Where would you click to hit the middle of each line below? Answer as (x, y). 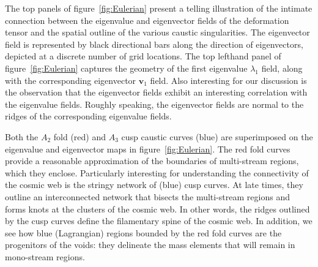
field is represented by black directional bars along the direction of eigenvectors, (154, 44)
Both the (22, 136)
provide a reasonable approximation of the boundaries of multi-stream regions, (152, 161)
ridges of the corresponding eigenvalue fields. (88, 116)
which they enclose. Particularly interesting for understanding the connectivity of (157, 172)
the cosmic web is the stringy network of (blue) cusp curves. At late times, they (154, 185)
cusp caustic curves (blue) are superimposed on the (217, 136)
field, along (282, 68)
